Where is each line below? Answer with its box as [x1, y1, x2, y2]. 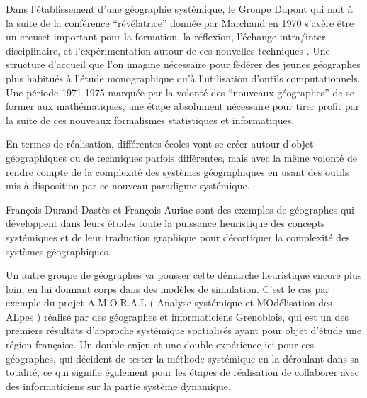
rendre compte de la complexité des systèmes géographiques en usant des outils [6, 164, 349, 179]
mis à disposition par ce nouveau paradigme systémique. [6, 178, 250, 193]
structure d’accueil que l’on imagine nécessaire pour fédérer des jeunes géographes [6, 57, 361, 72]
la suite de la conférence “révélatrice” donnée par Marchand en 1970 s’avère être [6, 15, 354, 30]
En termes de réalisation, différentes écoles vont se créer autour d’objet [6, 136, 314, 151]
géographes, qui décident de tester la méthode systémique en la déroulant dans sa [6, 350, 360, 365]
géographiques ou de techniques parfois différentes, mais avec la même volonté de [6, 150, 357, 165]
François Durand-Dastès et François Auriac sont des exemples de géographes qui [6, 201, 354, 216]
